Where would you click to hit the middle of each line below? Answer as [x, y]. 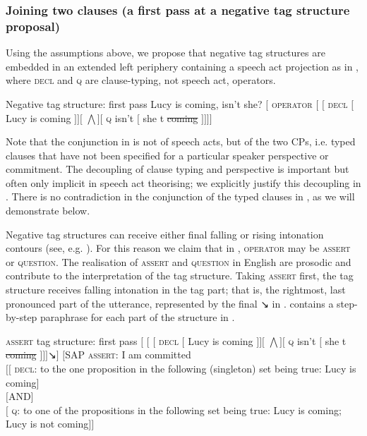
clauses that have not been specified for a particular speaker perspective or [167, 155]
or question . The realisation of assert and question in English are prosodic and [179, 261]
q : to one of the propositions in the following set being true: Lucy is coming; [176, 410]
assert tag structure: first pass [72, 340]
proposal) [33, 26]
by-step [22, 317]
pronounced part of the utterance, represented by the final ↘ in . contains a [170, 303]
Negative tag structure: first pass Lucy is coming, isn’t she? [134, 103]
